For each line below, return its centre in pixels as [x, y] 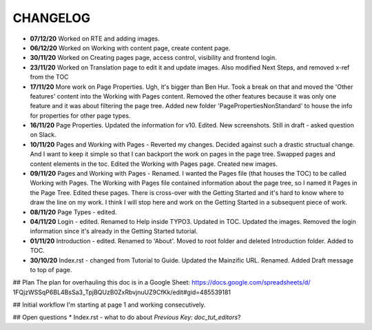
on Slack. [43, 135]
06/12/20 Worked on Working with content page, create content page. [130, 48]
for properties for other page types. [80, 115]
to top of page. [51, 269]
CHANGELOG [52, 18]
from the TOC [49, 77]
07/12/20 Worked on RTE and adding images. [95, 39]
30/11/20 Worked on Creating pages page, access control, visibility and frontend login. [153, 58]
